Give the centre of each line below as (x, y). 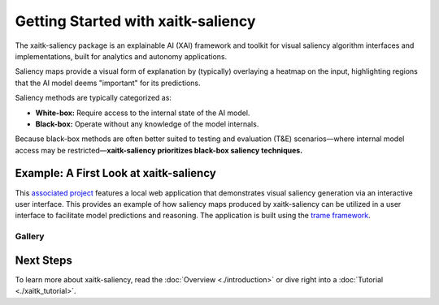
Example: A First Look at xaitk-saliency (116, 173)
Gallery (30, 237)
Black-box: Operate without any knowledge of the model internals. (147, 124)
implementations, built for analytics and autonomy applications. (121, 56)
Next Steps (43, 260)
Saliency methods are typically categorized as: (93, 98)
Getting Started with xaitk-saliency (135, 21)
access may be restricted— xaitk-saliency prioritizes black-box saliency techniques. (159, 150)
